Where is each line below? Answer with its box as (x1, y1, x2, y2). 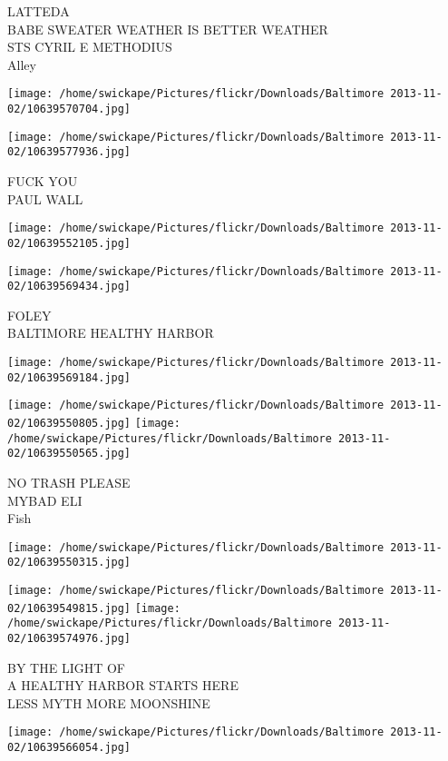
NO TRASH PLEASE (7, 472, 131, 491)
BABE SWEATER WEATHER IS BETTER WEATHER (7, 19, 328, 38)
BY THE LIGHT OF (7, 657, 125, 677)
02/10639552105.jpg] (7, 236, 131, 250)
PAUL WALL (7, 189, 83, 208)
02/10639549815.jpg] (7, 601, 131, 615)
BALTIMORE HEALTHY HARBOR (7, 323, 214, 342)
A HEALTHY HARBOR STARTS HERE (7, 676, 239, 695)
